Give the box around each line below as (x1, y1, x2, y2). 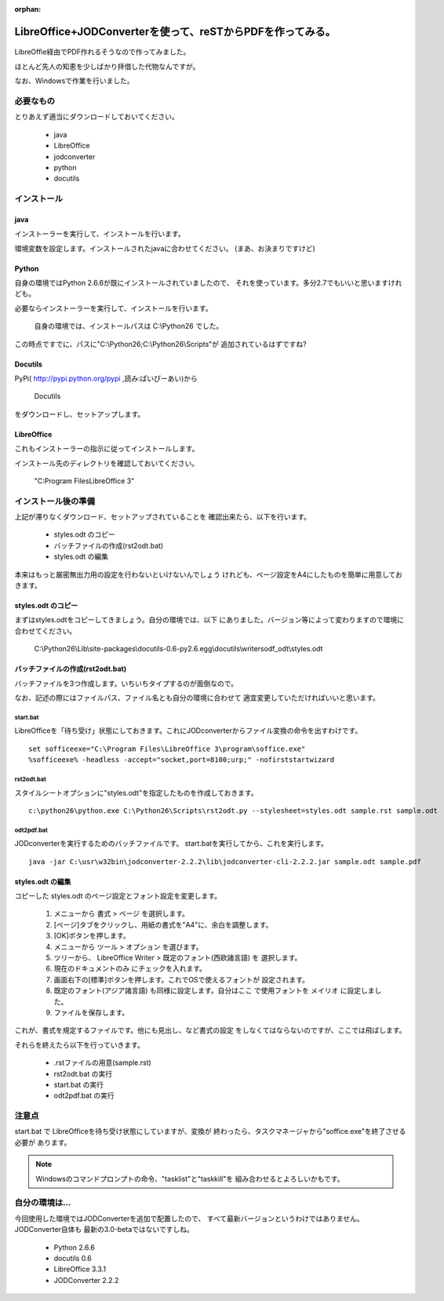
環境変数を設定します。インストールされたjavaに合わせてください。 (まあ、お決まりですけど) (14, 243, 315, 253)
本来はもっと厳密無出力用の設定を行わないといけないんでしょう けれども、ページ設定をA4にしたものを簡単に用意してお (14, 570, 403, 579)
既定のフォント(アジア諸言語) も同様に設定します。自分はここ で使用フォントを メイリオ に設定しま (53, 986, 376, 996)
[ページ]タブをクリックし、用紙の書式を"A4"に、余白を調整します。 (53, 920, 273, 929)
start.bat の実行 (53, 1080, 104, 1089)
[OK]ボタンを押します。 (53, 931, 130, 941)
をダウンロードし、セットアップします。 (14, 409, 145, 419)
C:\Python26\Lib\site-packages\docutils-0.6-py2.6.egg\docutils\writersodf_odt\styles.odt (34, 644, 323, 654)
